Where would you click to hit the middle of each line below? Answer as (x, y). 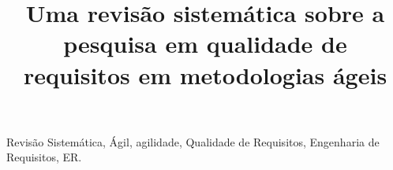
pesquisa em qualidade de (205, 44)
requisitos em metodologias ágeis (205, 74)
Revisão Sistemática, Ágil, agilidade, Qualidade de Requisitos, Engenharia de (193, 141)
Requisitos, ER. (44, 157)
